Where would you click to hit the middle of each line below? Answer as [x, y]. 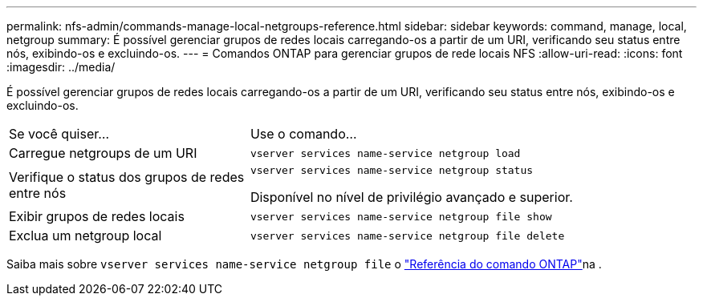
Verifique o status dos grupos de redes [127, 177]
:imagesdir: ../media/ [61, 67]
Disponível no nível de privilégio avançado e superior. [411, 197]
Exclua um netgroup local [85, 236]
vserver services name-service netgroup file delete [407, 236]
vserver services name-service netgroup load [385, 153]
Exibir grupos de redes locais [97, 216]
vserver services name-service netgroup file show [401, 216]
